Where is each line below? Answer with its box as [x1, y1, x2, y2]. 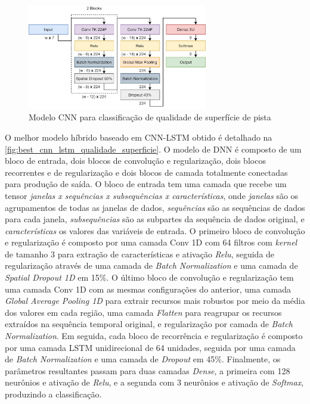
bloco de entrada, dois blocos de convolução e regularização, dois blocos [5, 154, 266, 167]
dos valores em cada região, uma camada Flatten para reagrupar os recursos [5, 306, 282, 318]
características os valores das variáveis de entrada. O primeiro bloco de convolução [5, 224, 305, 237]
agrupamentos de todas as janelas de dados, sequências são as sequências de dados [5, 201, 305, 213]
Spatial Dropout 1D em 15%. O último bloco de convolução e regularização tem [5, 271, 294, 284]
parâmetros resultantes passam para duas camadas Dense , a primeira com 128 [5, 364, 290, 377]
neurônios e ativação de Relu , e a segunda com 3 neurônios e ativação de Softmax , [5, 376, 304, 389]
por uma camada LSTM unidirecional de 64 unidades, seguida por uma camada [5, 341, 296, 353]
